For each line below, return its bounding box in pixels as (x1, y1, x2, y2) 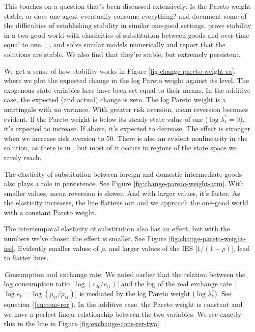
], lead (231, 243, 250, 253)
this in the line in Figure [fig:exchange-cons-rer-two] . (4, 318, 161, 329)
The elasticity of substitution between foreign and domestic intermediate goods (4, 168, 242, 179)
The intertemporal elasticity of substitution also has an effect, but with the (4, 223, 230, 234)
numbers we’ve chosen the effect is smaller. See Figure (4, 233, 167, 244)
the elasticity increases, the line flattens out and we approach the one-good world (4, 197, 249, 208)
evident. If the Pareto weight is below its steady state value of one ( (4, 113, 208, 124)
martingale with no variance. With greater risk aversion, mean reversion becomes (4, 104, 248, 114)
